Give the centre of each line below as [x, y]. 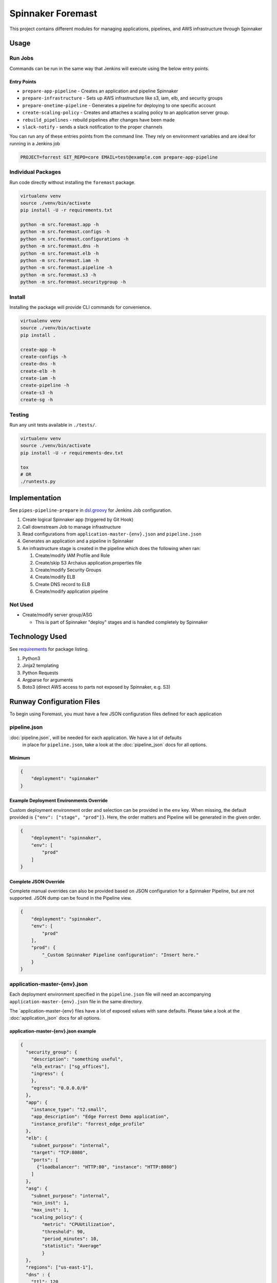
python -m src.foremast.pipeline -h [66, 268]
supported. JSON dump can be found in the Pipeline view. [71, 898]
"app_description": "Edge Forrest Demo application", [100, 1117]
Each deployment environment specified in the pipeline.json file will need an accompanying [110, 994]
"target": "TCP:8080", [60, 1153]
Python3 [31, 658]
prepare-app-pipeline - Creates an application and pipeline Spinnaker [100, 91]
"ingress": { [47, 1073]
